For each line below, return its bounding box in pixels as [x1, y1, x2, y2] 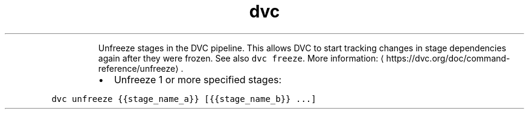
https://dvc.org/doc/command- [386, 52, 510, 63]
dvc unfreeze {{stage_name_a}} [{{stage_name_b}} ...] [51, 93, 316, 104]
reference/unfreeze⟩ [98, 63, 179, 74]
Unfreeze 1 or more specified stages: [114, 73, 282, 86]
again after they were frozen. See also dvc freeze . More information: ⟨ [98, 52, 384, 63]
